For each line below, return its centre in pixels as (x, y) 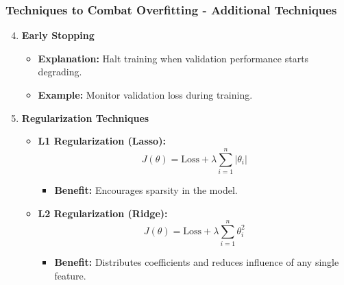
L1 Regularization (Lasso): (102, 141)
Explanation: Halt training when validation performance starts (173, 58)
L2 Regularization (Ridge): (103, 213)
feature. (70, 275)
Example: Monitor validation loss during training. (145, 95)
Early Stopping (58, 35)
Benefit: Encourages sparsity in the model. (146, 189)
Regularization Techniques (85, 117)
